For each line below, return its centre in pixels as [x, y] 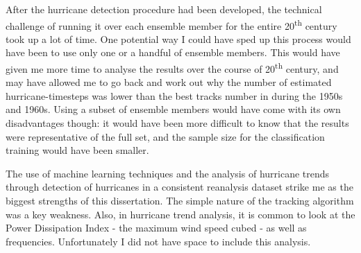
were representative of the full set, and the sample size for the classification [165, 136]
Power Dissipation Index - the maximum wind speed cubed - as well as [156, 228]
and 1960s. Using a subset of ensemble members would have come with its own [173, 109]
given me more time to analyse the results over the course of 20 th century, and [172, 68]
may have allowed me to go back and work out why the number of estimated [169, 82]
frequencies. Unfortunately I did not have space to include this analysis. [158, 241]
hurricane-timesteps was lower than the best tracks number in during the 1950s [174, 95]
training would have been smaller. [77, 150]
